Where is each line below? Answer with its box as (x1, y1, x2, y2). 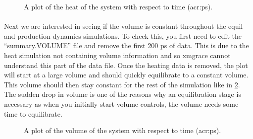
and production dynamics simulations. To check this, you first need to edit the (4, 30, 242, 41)
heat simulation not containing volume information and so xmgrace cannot (4, 50, 231, 60)
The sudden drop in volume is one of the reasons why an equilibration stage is (4, 89, 241, 99)
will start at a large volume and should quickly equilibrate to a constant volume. (4, 69, 249, 80)
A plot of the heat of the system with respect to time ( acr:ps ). (24, 1, 213, 11)
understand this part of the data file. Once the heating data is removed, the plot (4, 60, 248, 70)
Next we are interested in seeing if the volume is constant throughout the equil (4, 21, 243, 31)
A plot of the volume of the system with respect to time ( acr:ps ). (24, 125, 221, 136)
